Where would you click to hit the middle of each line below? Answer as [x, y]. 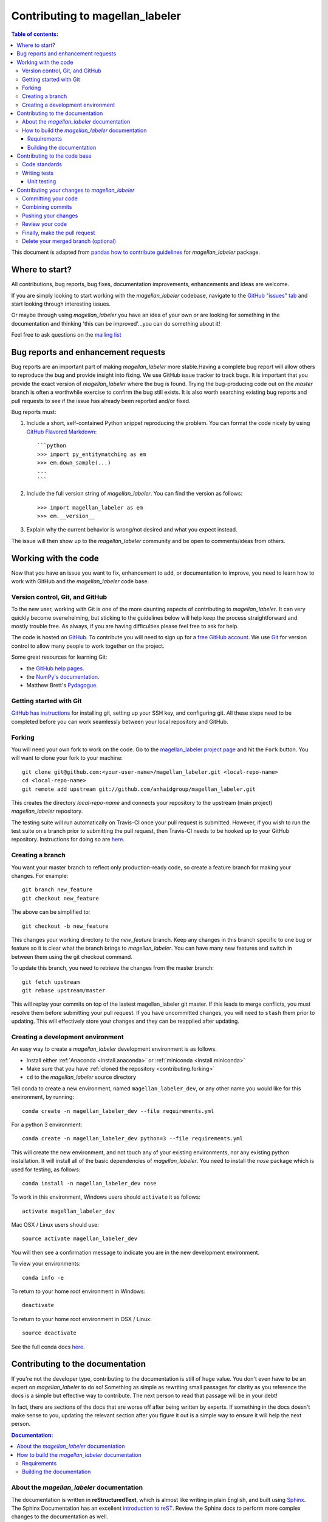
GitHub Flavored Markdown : [62, 432]
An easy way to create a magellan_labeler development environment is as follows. [114, 1049]
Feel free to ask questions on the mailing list [66, 335]
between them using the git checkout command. [72, 956]
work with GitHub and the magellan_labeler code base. [80, 581]
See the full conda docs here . [48, 1347]
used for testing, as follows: [46, 1170]
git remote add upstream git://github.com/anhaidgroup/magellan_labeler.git [139, 789]
